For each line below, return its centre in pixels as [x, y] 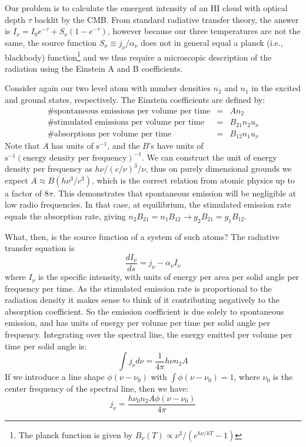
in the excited [276, 88]
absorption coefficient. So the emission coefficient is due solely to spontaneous [144, 311]
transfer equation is [40, 248]
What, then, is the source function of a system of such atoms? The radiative [142, 236]
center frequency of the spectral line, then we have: [97, 388]
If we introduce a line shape [55, 377]
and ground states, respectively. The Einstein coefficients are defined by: [135, 100]
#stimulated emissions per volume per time [126, 123]
